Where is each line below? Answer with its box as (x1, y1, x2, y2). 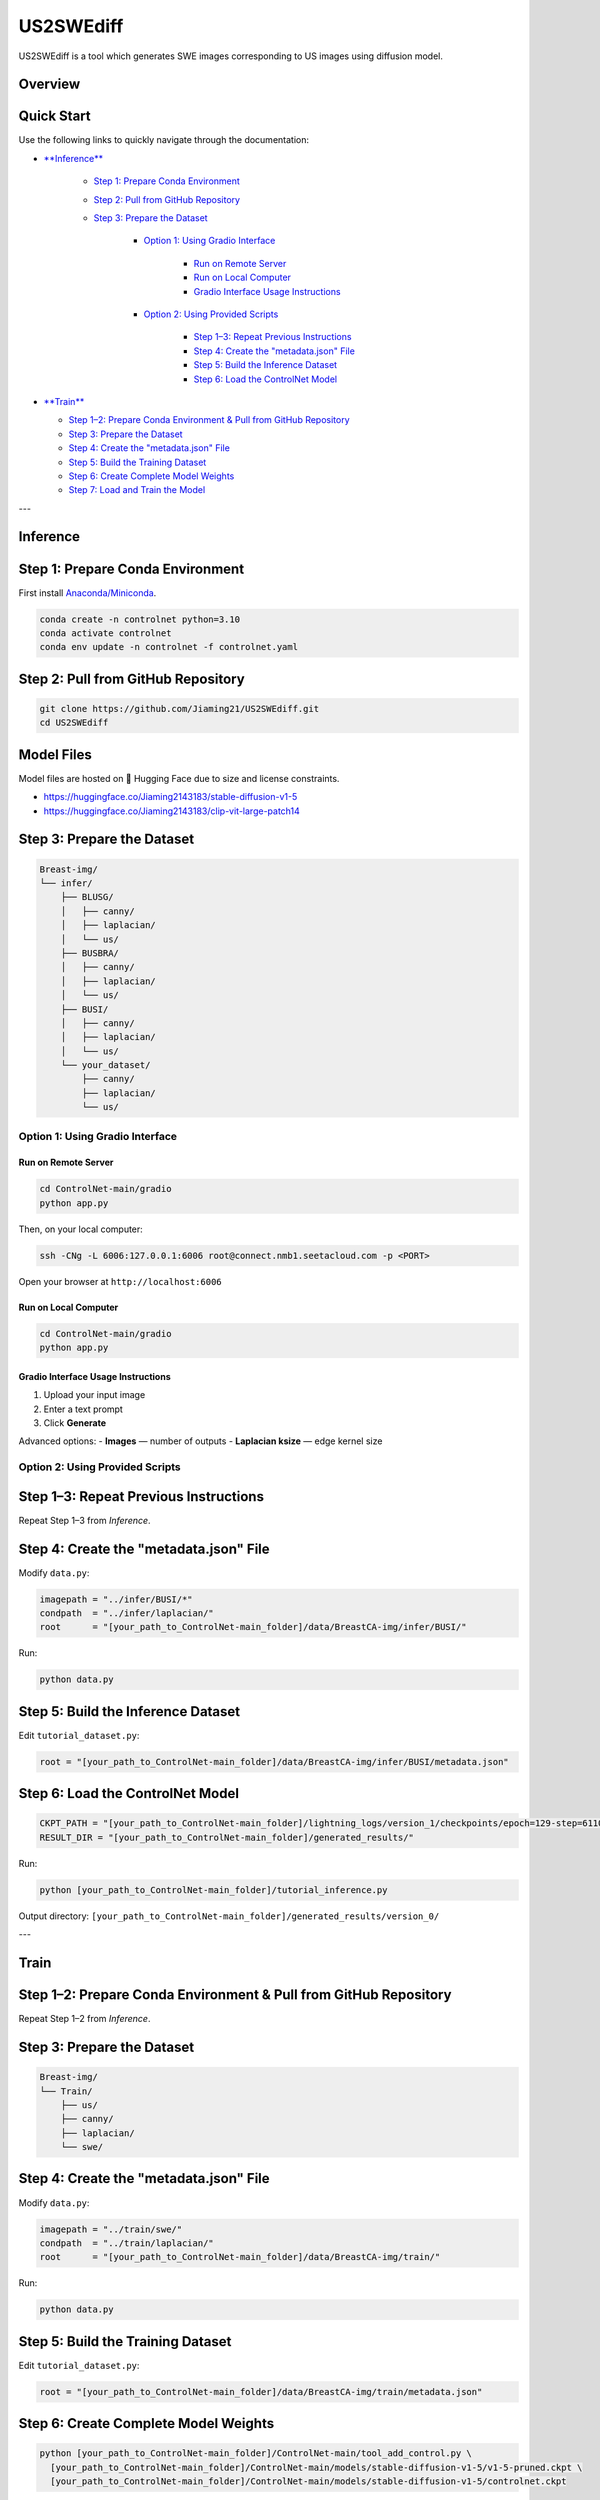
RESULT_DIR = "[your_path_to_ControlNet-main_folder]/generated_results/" (39, 1831, 415, 1843)
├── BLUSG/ (60, 891, 114, 903)
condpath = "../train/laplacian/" (39, 2237, 214, 2249)
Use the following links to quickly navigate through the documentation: (18, 134, 310, 146)
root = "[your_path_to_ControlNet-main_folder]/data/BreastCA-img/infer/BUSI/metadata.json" (39, 1756, 509, 1767)
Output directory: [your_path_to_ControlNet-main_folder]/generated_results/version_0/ (18, 1910, 440, 1922)
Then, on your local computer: (18, 1223, 144, 1235)
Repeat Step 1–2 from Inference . (18, 2013, 151, 2025)
